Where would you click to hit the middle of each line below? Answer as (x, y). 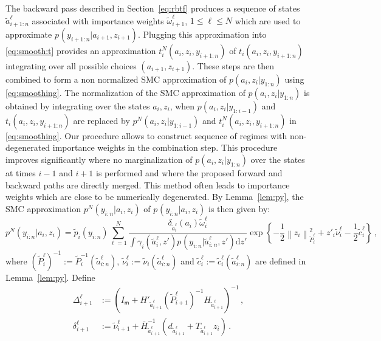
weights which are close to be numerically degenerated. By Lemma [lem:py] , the (155, 197)
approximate (29, 34)
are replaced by (101, 120)
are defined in (280, 260)
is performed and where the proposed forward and (189, 172)
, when (182, 105)
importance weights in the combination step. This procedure (165, 147)
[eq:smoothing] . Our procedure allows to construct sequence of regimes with (146, 135)
